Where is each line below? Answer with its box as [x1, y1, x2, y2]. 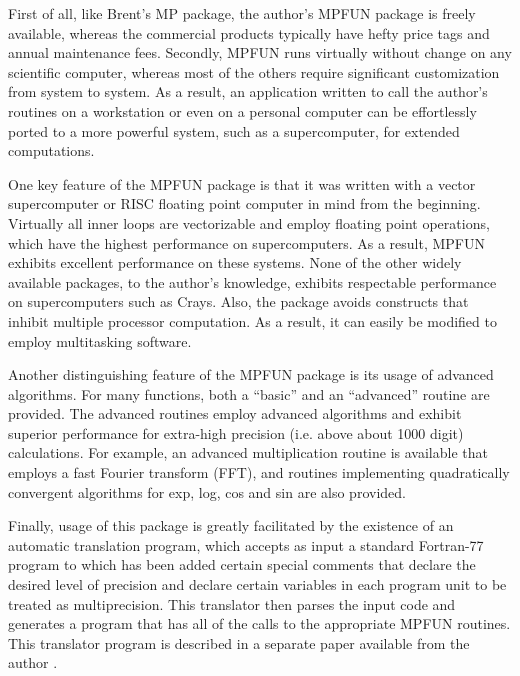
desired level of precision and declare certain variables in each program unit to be [8, 574, 507, 595]
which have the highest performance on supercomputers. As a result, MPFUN [8, 232, 485, 253]
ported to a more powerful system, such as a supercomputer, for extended [8, 120, 460, 141]
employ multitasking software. [8, 330, 192, 351]
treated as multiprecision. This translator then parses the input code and [8, 593, 456, 614]
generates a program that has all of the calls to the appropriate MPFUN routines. [8, 613, 511, 634]
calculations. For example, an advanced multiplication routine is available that [8, 442, 488, 463]
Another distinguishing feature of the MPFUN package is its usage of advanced [8, 364, 494, 385]
